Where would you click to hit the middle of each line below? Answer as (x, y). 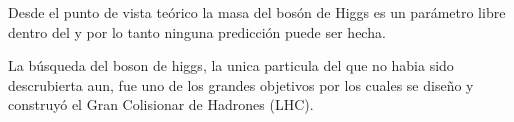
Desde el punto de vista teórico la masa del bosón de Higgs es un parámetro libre (257, 12)
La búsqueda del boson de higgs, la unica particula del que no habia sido (231, 65)
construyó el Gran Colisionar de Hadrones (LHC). (161, 104)
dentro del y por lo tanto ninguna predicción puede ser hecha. (197, 31)
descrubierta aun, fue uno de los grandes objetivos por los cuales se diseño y (241, 84)
